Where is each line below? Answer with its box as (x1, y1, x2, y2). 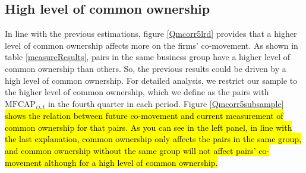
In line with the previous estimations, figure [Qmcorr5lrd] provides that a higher (5, 27, 297, 40)
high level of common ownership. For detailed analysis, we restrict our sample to (5, 74, 298, 86)
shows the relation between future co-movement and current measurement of (5, 109, 283, 122)
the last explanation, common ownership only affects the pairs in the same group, (5, 133, 302, 145)
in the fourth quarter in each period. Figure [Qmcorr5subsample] (48, 97, 284, 109)
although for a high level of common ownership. (44, 156, 218, 168)
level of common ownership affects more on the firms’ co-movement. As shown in (5, 39, 298, 51)
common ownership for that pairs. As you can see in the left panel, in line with (5, 121, 292, 133)
